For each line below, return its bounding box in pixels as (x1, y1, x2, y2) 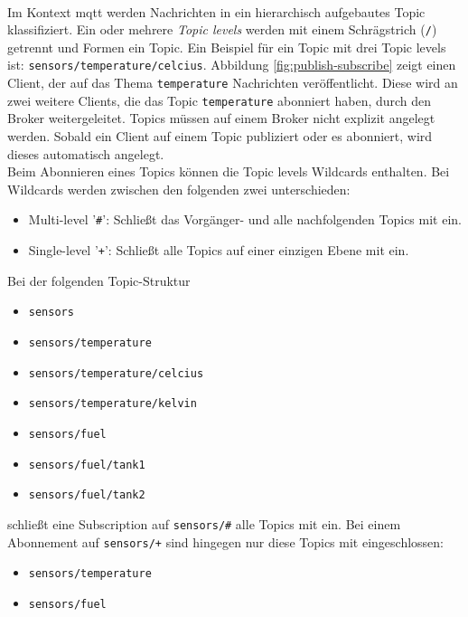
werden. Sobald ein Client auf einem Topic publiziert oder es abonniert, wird (7, 127, 433, 145)
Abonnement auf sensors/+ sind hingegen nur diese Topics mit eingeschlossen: (7, 532, 444, 551)
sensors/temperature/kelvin (28, 397, 197, 411)
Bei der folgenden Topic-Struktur (7, 271, 191, 290)
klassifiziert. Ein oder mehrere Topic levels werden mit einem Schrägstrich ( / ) (7, 20, 437, 39)
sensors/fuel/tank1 (28, 458, 145, 471)
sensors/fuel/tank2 (28, 489, 145, 502)
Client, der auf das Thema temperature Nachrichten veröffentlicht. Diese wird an (7, 73, 458, 92)
